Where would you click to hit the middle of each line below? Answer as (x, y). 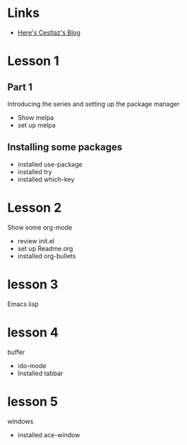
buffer (16, 352)
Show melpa (36, 117)
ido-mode (32, 365)
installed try (35, 171)
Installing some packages (65, 147)
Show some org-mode (40, 227)
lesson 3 (33, 284)
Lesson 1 (34, 61)
